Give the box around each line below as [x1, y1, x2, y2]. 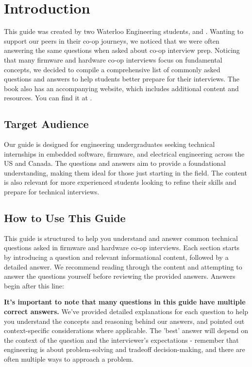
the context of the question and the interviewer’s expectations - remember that [4, 335, 239, 345]
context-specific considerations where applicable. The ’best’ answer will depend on [4, 325, 248, 335]
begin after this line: [4, 280, 64, 290]
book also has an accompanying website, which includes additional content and [4, 83, 239, 93]
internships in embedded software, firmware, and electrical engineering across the [4, 148, 245, 159]
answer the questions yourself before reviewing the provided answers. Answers [4, 271, 235, 281]
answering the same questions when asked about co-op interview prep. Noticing [4, 45, 240, 55]
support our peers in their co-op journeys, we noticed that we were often [4, 35, 219, 46]
